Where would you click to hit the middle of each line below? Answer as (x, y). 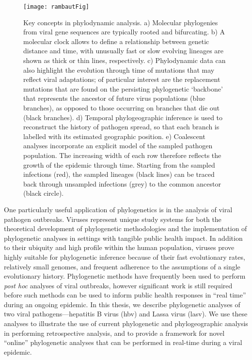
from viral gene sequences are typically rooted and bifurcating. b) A (124, 32)
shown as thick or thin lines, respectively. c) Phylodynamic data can (125, 60)
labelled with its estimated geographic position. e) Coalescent (114, 136)
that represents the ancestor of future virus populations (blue (114, 98)
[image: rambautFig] (56, 7)
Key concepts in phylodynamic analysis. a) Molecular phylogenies (121, 22)
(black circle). (44, 193)
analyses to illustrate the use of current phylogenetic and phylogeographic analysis (126, 323)
